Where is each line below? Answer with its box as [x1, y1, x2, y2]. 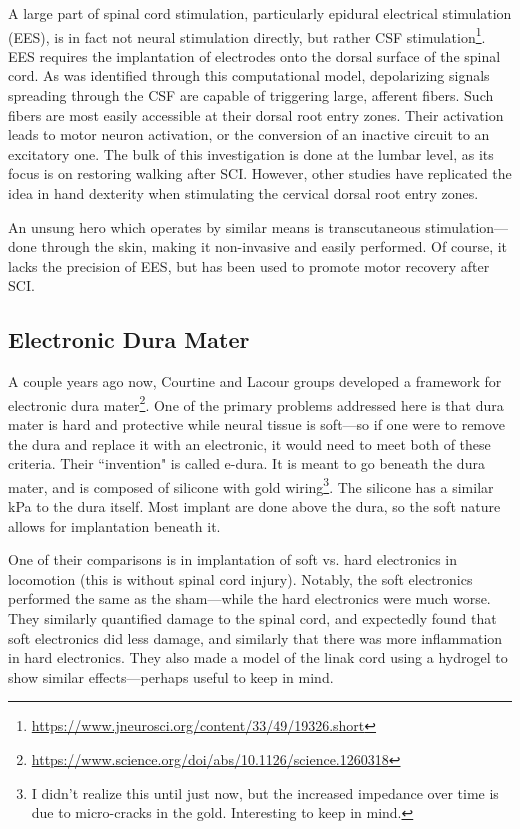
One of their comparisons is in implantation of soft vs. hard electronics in [8, 549, 458, 570]
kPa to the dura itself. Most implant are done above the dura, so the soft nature [8, 496, 501, 517]
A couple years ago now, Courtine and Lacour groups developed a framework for [8, 371, 502, 392]
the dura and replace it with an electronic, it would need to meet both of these [8, 433, 491, 454]
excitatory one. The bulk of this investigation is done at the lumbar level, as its [8, 143, 494, 164]
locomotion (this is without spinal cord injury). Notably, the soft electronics [8, 568, 473, 589]
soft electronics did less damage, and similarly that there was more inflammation [8, 627, 503, 648]
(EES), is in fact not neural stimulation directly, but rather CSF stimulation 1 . [8, 23, 486, 47]
